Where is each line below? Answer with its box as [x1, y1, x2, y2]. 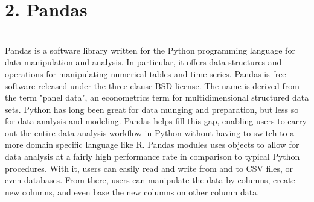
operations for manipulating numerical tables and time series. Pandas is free [5, 67, 286, 80]
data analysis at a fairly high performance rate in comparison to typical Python [5, 150, 300, 163]
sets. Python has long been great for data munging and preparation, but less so [5, 103, 299, 115]
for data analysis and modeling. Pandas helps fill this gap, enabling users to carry [5, 115, 307, 127]
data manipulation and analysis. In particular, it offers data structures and [5, 55, 282, 68]
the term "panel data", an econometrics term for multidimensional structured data [5, 91, 309, 104]
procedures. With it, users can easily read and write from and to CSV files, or [5, 162, 293, 174]
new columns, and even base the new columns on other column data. [5, 185, 260, 198]
